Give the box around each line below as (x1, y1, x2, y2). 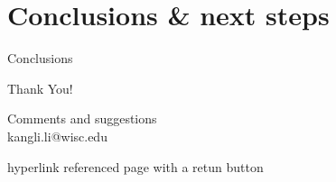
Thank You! (7, 78, 73, 97)
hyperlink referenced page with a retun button (7, 157, 264, 176)
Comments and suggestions (7, 109, 157, 128)
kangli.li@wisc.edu (7, 126, 107, 145)
